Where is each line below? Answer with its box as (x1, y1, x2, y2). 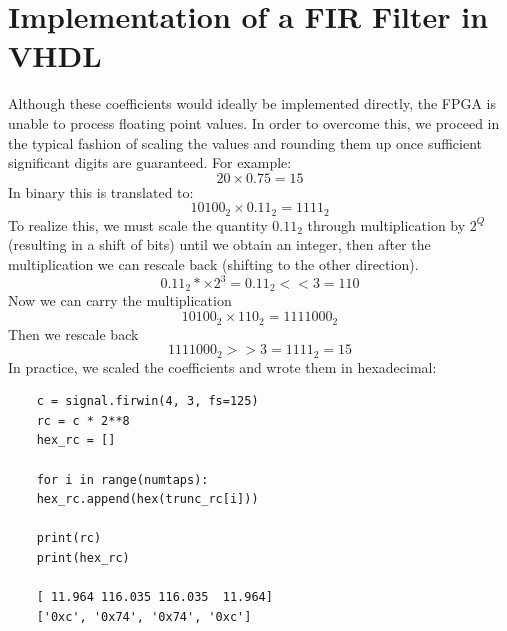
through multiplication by (307, 214, 466, 235)
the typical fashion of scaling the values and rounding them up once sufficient (8, 132, 483, 153)
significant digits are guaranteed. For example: (8, 152, 292, 173)
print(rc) (36, 531, 102, 546)
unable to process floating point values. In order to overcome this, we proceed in (8, 112, 500, 133)
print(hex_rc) (36, 550, 130, 565)
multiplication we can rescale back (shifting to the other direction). (8, 253, 419, 274)
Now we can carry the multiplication (8, 290, 232, 311)
